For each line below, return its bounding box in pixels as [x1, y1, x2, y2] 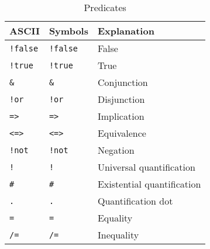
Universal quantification [97, 160, 195, 174]
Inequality [97, 228, 139, 241]
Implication [97, 109, 144, 123]
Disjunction [97, 92, 145, 106]
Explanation [97, 24, 154, 37]
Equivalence [97, 126, 146, 140]
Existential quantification [97, 177, 201, 191]
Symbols [49, 24, 88, 37]
